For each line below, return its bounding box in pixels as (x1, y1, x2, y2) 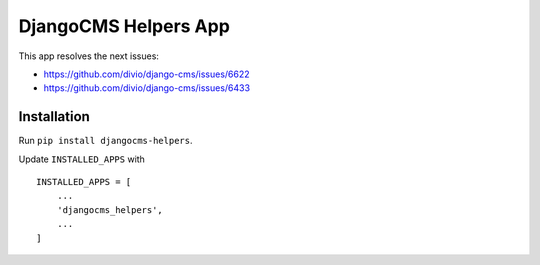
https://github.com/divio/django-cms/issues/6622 (43, 68, 250, 80)
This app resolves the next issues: (18, 50, 160, 62)
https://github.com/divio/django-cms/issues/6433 (43, 82, 250, 94)
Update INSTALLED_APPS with (18, 153, 145, 165)
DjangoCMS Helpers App (18, 15, 230, 37)
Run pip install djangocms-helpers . (18, 135, 193, 147)
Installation (18, 108, 90, 125)
